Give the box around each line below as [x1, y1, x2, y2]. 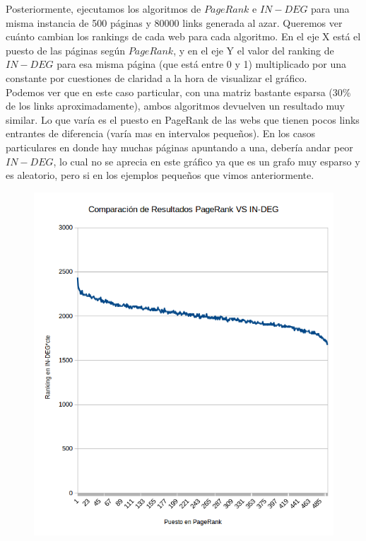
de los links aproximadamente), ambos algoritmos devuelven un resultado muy [6, 98, 346, 113]
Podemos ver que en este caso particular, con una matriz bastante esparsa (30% [6, 84, 351, 99]
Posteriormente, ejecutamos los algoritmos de [6, 1, 201, 16]
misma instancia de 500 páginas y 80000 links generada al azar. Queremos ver [6, 15, 343, 30]
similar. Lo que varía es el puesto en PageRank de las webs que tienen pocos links [6, 112, 360, 127]
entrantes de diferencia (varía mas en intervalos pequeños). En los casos [6, 126, 315, 141]
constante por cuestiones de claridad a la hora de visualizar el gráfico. [6, 70, 307, 85]
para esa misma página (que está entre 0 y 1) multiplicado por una [57, 57, 346, 71]
